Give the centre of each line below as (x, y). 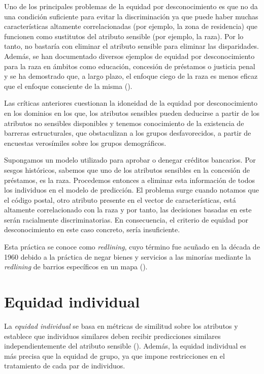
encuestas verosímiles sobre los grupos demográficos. (85, 143)
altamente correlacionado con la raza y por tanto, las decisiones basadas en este (128, 210)
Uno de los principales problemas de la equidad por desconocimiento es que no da (131, 6)
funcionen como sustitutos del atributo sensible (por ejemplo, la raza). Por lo (124, 36)
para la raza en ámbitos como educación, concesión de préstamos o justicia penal (130, 66)
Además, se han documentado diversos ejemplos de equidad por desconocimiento (129, 56)
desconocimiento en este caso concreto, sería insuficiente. (92, 229)
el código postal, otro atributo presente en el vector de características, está (120, 199)
